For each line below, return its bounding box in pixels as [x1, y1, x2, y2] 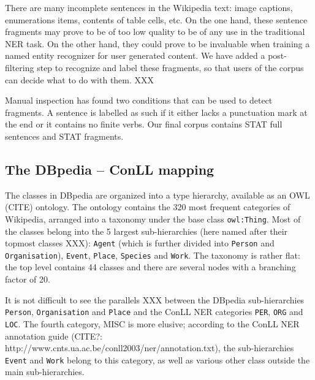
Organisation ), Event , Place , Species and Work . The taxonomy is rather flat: [5, 248, 300, 261]
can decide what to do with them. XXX [5, 73, 154, 86]
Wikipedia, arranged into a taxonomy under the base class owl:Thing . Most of [5, 212, 301, 225]
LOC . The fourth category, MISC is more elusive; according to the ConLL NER [5, 317, 300, 330]
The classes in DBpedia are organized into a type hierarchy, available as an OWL [5, 188, 310, 201]
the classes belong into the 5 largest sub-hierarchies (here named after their [5, 224, 288, 237]
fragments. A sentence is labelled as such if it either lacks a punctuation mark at [5, 105, 308, 118]
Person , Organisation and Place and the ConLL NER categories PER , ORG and [5, 305, 303, 318]
